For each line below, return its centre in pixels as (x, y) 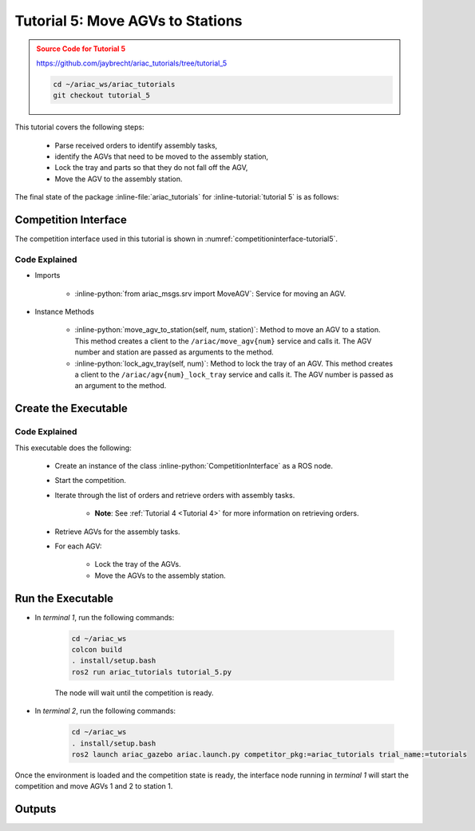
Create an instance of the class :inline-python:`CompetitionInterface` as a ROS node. (194, 465)
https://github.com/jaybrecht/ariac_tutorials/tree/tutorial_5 (132, 63)
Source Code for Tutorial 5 (81, 49)
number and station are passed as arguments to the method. (174, 352)
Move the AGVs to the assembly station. (160, 576)
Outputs (36, 809)
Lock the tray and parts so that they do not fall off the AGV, (151, 168)
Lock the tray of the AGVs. (138, 564)
